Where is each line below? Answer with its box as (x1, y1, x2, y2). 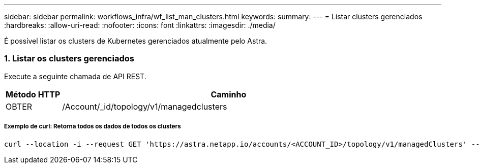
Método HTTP (6, 89, 61, 99)
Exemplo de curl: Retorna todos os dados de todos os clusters (4, 123, 181, 130)
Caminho (211, 89, 247, 99)
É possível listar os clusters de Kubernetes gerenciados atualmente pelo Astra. (4, 37, 267, 45)
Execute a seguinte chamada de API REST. (4, 72, 146, 81)
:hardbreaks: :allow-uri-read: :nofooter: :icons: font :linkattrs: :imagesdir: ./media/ (4, 21, 276, 29)
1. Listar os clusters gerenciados (4, 53, 134, 64)
